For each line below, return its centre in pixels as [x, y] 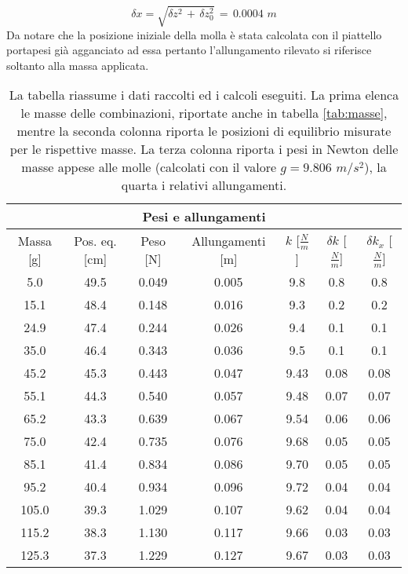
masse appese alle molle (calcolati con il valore [149, 167]
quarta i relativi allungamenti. [204, 185]
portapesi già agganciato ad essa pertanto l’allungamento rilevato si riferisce [189, 50]
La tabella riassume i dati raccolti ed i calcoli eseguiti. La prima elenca [204, 95]
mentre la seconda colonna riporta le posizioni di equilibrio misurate [204, 131]
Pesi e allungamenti [204, 217]
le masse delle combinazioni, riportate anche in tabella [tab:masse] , [204, 113]
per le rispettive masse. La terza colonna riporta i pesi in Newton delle [204, 149]
